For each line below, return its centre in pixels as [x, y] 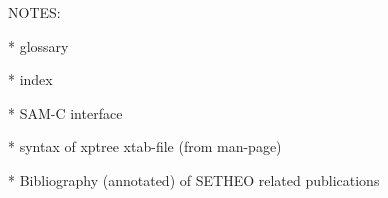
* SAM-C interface [65, 112]
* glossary [38, 45]
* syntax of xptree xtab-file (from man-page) [145, 146]
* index [30, 79]
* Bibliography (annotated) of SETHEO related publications [194, 179]
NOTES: [34, 12]
